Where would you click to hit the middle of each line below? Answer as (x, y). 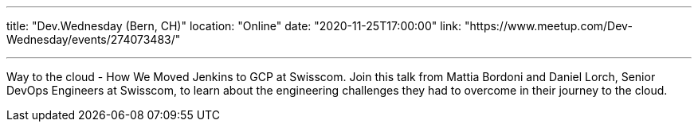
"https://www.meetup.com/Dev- (548, 26)
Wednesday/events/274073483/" (94, 39)
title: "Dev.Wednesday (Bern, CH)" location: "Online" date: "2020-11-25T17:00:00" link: (234, 26)
